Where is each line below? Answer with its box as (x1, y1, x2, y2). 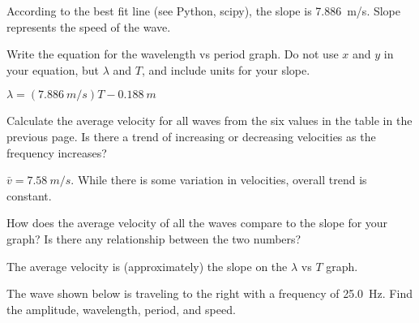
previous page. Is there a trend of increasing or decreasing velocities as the (6, 127, 376, 144)
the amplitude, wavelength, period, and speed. (6, 300, 236, 317)
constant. (6, 187, 52, 204)
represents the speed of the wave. (6, 18, 171, 35)
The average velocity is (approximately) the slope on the (6, 257, 288, 274)
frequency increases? (6, 144, 107, 161)
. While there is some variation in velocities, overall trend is (71, 171, 367, 188)
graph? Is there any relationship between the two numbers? (6, 230, 301, 247)
